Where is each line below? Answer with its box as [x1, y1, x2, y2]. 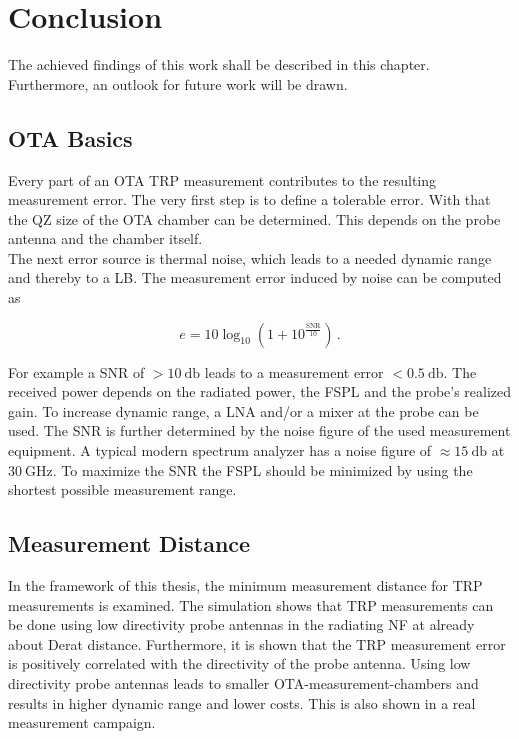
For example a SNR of [8, 361, 145, 382]
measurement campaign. [8, 712, 156, 733]
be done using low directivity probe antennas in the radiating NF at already [8, 614, 475, 635]
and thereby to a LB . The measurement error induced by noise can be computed [8, 267, 502, 288]
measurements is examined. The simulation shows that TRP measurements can [8, 594, 494, 615]
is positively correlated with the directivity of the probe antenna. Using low [8, 653, 471, 674]
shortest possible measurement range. [8, 479, 237, 500]
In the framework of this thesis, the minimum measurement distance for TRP [8, 575, 483, 596]
